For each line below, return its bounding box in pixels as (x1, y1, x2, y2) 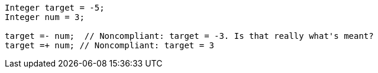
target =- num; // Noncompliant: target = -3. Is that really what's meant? (5, 31, 374, 41)
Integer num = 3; (5, 12, 85, 22)
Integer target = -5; (5, 3, 105, 12)
